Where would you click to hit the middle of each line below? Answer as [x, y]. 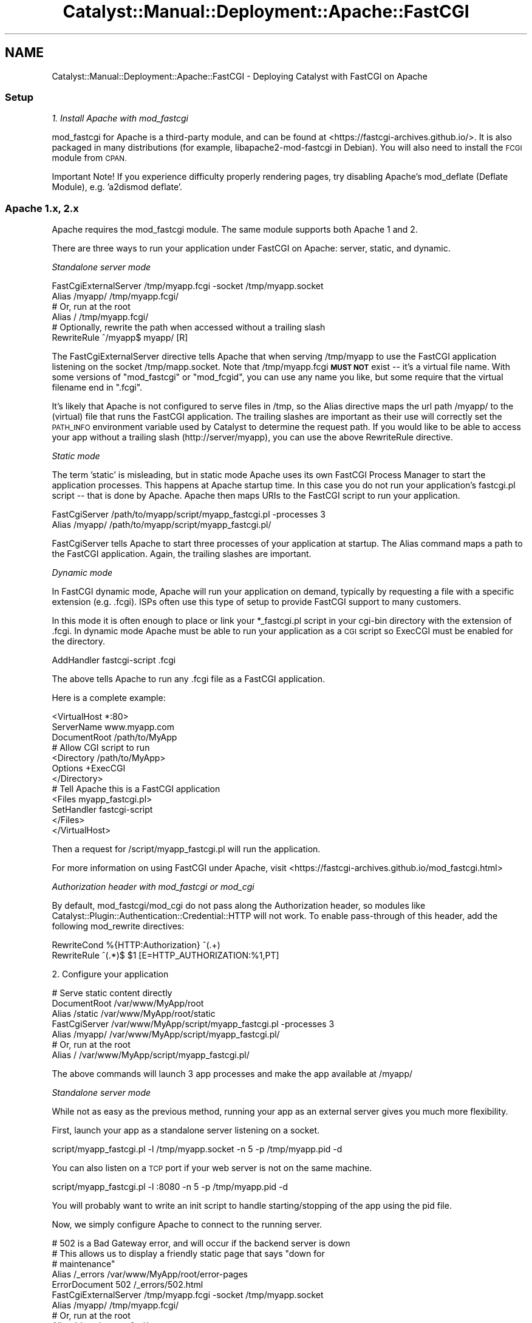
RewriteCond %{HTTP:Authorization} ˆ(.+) [136, 945]
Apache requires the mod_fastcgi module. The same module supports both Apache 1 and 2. [235, 230]
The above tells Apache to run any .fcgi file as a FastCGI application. [188, 679]
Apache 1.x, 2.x [42, 208]
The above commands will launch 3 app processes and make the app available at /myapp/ [232, 1074]
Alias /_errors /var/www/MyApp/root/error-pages [150, 1274]
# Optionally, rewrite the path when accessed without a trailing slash [189, 327]
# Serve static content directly [112, 993]
